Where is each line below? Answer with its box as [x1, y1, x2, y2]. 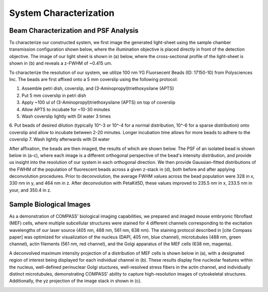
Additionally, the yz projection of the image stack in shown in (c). [9, 278, 142, 284]
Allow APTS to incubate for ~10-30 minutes [21, 106, 110, 112]
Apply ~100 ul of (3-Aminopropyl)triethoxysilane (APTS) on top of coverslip [21, 99, 176, 105]
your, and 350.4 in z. [9, 187, 52, 193]
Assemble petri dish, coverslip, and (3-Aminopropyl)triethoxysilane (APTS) [21, 85, 174, 91]
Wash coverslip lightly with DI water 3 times [21, 113, 111, 119]
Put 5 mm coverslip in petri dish [21, 92, 86, 98]
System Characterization [9, 7, 115, 18]
